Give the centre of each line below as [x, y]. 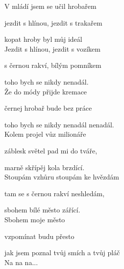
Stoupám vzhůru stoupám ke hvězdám [62, 177]
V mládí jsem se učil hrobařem [50, 6]
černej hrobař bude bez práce [48, 108]
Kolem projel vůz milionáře [45, 134]
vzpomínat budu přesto [39, 236]
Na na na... [21, 262]
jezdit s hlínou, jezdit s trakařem [53, 22]
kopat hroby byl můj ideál [43, 39]
